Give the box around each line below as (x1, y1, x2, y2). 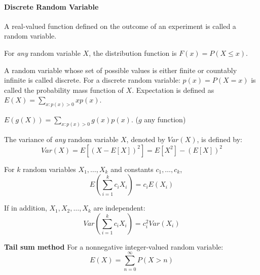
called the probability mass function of (4, 84, 124, 95)
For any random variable (4, 47, 81, 58)
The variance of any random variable (4, 134, 119, 145)
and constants (110, 163, 154, 174)
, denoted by (126, 134, 165, 145)
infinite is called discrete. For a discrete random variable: (4, 75, 180, 85)
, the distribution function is (89, 47, 177, 58)
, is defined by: (197, 134, 243, 145)
